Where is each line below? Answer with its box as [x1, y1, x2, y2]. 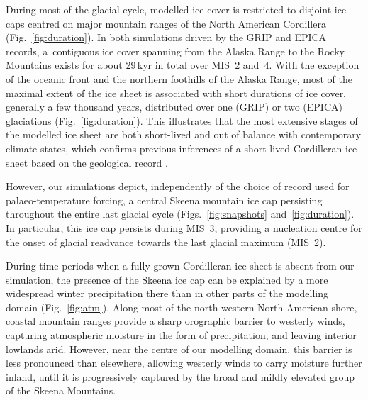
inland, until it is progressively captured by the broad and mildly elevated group [6, 369, 355, 384]
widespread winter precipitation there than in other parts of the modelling [6, 286, 329, 301]
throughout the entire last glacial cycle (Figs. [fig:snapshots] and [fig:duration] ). [6, 206, 355, 221]
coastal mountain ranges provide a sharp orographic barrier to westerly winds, [6, 313, 345, 328]
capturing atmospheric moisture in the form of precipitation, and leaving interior [6, 328, 357, 343]
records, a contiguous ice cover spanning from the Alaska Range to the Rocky [6, 43, 345, 58]
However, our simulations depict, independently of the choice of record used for [6, 179, 350, 194]
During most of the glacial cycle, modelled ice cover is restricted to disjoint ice [6, 2, 347, 16]
